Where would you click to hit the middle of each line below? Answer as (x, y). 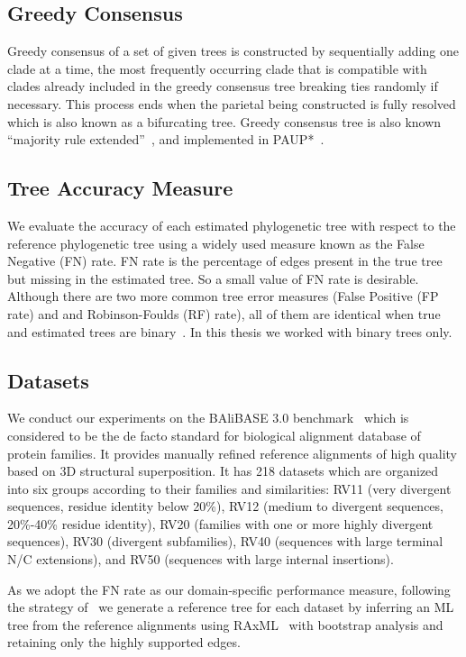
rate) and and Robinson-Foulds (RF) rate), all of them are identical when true (224, 313)
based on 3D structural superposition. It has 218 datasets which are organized (223, 471)
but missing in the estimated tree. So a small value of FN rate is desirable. (213, 278)
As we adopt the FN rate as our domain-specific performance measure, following (229, 589)
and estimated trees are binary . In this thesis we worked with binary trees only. (230, 331)
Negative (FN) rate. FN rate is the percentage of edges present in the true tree (225, 261)
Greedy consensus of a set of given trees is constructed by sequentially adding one (233, 51)
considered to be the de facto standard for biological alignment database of (214, 435)
